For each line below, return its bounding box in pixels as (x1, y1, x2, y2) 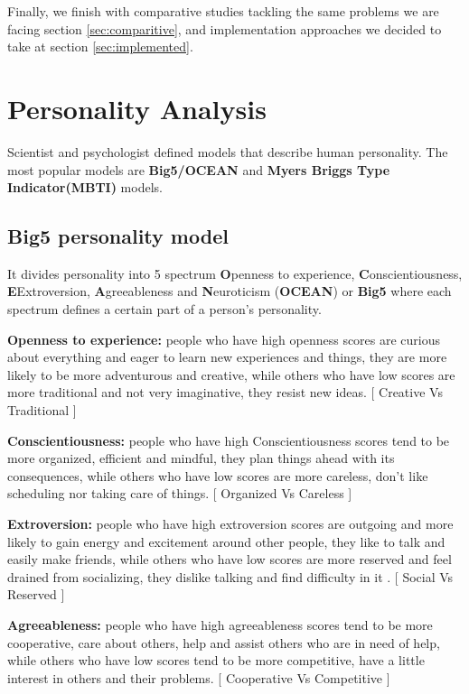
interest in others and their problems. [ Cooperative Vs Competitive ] (7, 668, 390, 687)
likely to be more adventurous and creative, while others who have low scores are (7, 365, 455, 384)
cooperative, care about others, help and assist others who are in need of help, (7, 633, 440, 652)
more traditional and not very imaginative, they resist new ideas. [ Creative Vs (7, 383, 443, 402)
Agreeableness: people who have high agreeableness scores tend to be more (7, 615, 433, 634)
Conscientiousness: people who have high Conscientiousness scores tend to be (7, 430, 450, 449)
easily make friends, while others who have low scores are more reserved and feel (7, 550, 452, 569)
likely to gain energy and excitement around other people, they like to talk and (7, 532, 446, 551)
